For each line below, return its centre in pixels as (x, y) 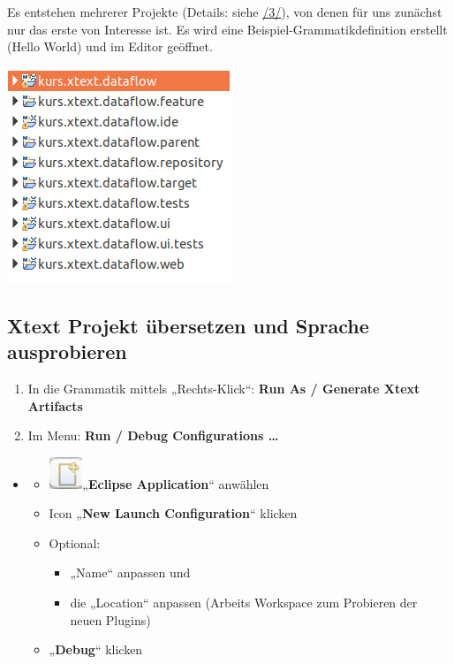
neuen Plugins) (110, 619)
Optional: (75, 542)
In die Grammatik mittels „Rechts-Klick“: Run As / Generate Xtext (224, 388)
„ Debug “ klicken (96, 649)
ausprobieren (67, 351)
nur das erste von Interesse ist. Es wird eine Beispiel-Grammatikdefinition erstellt (227, 29)
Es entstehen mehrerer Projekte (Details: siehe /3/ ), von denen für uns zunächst (225, 11)
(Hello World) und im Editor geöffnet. (110, 46)
